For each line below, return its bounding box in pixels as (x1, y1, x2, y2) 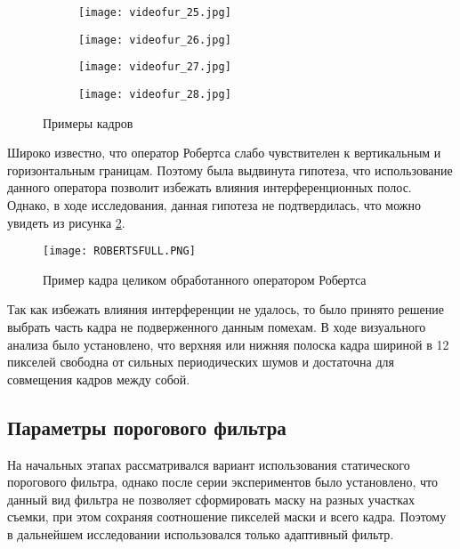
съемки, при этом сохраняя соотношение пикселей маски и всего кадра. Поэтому (7, 507, 447, 526)
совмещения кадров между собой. (7, 369, 190, 388)
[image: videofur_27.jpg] (78, 61, 231, 74)
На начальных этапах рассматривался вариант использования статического (7, 455, 410, 473)
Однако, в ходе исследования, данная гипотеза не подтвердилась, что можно (7, 196, 422, 214)
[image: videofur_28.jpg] (78, 87, 231, 101)
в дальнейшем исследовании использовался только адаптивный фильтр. (7, 524, 394, 543)
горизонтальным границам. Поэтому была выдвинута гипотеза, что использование (7, 160, 453, 179)
